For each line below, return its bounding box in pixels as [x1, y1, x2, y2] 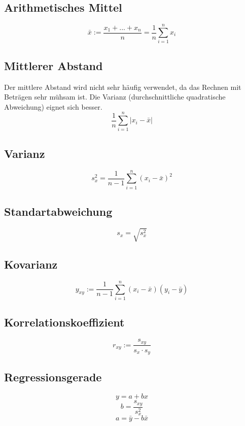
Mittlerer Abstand [4, 57, 103, 73]
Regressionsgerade [4, 369, 102, 385]
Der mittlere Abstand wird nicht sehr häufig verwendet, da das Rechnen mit [4, 81, 241, 92]
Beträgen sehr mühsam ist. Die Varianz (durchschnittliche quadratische [4, 91, 226, 102]
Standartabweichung [4, 204, 113, 219]
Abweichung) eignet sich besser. [4, 101, 102, 112]
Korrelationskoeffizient [4, 314, 125, 330]
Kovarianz [4, 256, 58, 272]
